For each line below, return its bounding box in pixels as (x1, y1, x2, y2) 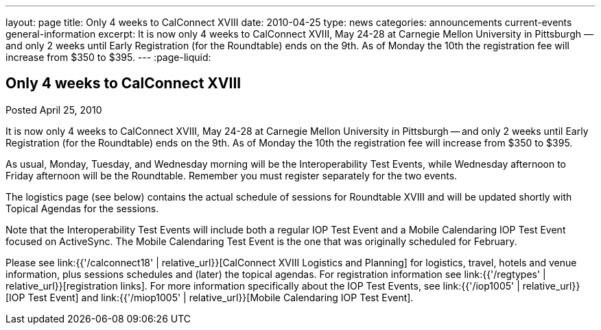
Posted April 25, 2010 (5, 103, 102, 116)
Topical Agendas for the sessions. (5, 202, 159, 214)
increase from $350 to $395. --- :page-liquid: (5, 51, 211, 63)
